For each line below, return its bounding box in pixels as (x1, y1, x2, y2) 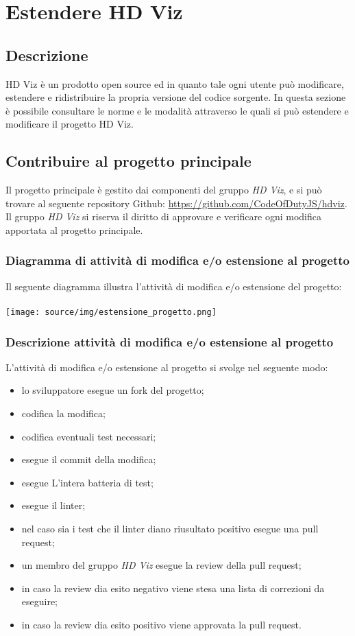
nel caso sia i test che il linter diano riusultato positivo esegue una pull (21, 521, 319, 535)
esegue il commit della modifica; (21, 452, 156, 467)
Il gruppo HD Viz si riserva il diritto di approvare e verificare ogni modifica (5, 209, 321, 224)
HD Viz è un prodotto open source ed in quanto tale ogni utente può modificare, (5, 76, 344, 91)
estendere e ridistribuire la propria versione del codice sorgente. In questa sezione (5, 90, 346, 104)
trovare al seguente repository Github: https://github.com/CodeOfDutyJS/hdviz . (5, 196, 347, 210)
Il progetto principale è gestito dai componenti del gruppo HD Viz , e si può (5, 182, 322, 197)
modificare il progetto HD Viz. (5, 117, 134, 131)
